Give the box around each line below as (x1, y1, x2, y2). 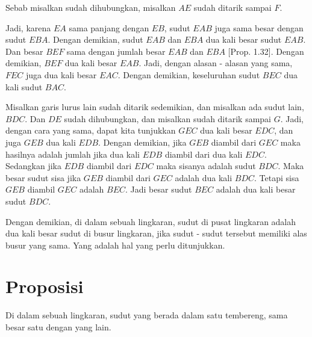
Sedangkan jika (5, 159, 61, 172)
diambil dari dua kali (164, 147, 243, 160)
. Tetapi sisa (254, 171, 299, 184)
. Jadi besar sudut (125, 183, 192, 196)
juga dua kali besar (26, 68, 97, 81)
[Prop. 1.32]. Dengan (228, 45, 304, 57)
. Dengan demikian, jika (98, 135, 187, 148)
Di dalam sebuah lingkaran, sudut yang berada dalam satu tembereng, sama (5, 309, 288, 321)
